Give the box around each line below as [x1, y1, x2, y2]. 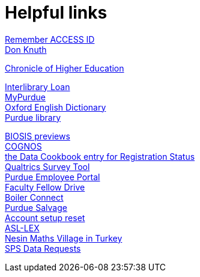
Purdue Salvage [5, 202, 67, 213]
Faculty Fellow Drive [5, 181, 85, 192]
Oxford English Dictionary [5, 102, 106, 112]
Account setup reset [5, 212, 85, 223]
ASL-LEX [5, 222, 40, 233]
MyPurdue [5, 91, 46, 102]
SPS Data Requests [5, 243, 81, 254]
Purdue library [5, 112, 61, 123]
